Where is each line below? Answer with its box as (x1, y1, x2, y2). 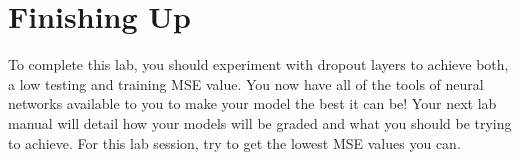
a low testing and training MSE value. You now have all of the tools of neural (8, 73, 484, 94)
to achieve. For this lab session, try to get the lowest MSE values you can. (8, 132, 461, 153)
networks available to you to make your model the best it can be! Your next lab (8, 93, 497, 114)
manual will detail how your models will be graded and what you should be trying (8, 112, 512, 133)
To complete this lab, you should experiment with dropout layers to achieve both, (8, 54, 509, 75)
